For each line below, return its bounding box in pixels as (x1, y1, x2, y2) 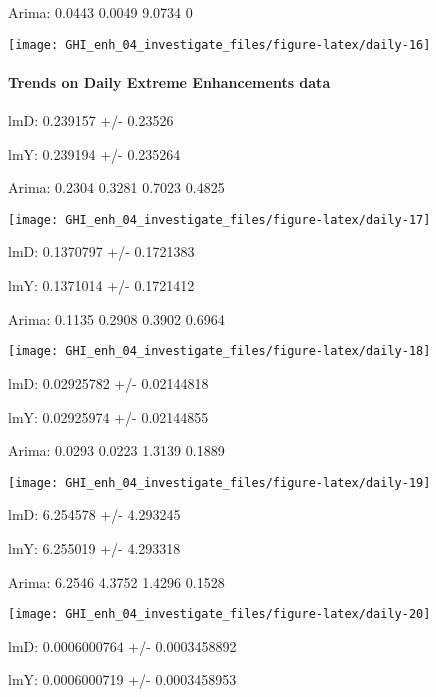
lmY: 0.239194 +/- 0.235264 (8, 143, 181, 164)
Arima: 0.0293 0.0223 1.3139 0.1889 (8, 440, 225, 461)
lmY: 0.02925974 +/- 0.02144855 (8, 406, 209, 427)
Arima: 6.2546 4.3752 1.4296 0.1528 (8, 571, 225, 592)
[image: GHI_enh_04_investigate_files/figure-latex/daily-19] (8, 475, 431, 490)
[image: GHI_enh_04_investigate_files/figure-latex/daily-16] (8, 37, 431, 52)
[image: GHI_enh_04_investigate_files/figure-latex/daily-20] (8, 607, 431, 622)
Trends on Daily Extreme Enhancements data (8, 71, 331, 92)
